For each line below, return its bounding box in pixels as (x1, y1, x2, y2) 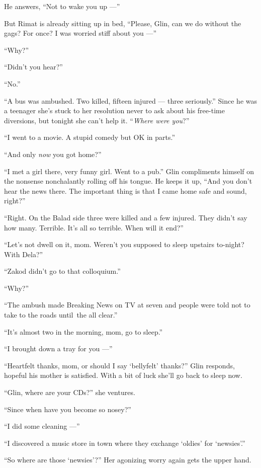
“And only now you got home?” (4, 148, 102, 159)
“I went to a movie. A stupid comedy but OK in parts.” (4, 132, 176, 142)
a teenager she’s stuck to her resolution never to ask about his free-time (4, 105, 225, 116)
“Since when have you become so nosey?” (4, 404, 131, 414)
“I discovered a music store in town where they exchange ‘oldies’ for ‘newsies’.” (4, 437, 245, 448)
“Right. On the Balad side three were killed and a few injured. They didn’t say (4, 212, 247, 222)
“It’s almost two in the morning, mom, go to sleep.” (4, 326, 163, 337)
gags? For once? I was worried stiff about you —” (4, 28, 157, 38)
